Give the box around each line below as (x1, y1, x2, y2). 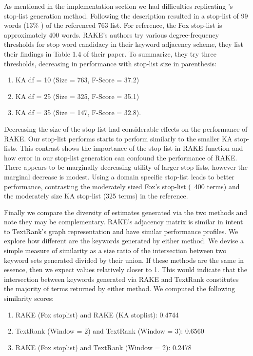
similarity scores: (4, 293, 54, 303)
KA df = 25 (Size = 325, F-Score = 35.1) (15, 91, 139, 101)
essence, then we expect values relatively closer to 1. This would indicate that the (4, 264, 247, 275)
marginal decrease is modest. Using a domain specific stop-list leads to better (4, 171, 234, 181)
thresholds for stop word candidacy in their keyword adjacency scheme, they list (4, 39, 243, 49)
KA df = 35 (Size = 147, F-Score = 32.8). (15, 107, 141, 118)
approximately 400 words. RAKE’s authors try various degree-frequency (4, 29, 219, 40)
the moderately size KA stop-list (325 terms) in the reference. (4, 191, 188, 201)
